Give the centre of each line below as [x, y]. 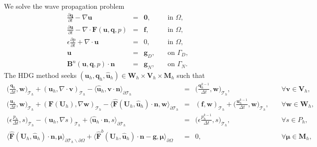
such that [191, 75]
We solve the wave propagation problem [64, 6]
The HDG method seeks [40, 75]
